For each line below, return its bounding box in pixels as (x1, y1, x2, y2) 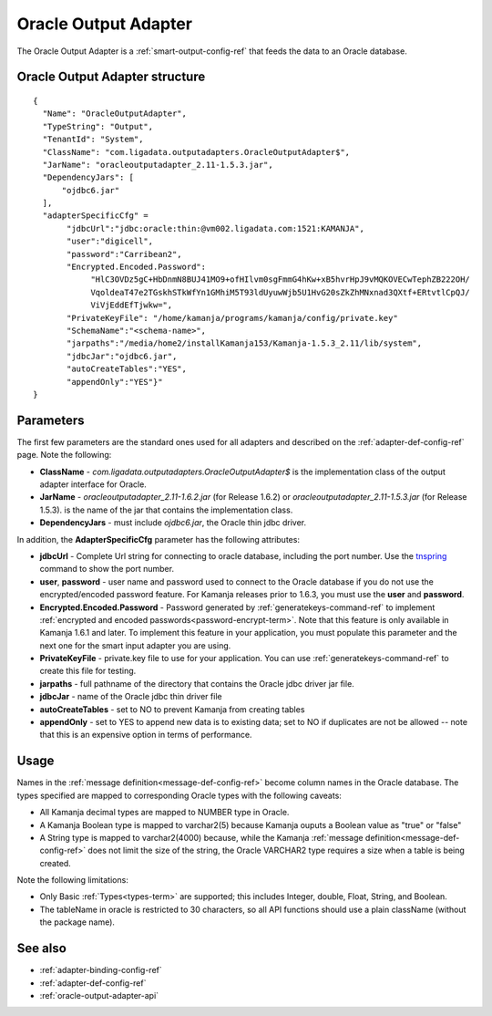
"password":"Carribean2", (67, 249, 182, 259)
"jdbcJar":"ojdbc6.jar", (67, 351, 178, 361)
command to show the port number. (39, 564, 175, 575)
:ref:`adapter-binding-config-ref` (39, 965, 163, 976)
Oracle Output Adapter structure (16, 69, 206, 85)
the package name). (39, 917, 116, 928)
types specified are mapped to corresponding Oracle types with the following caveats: (16, 790, 342, 801)
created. (39, 857, 72, 868)
